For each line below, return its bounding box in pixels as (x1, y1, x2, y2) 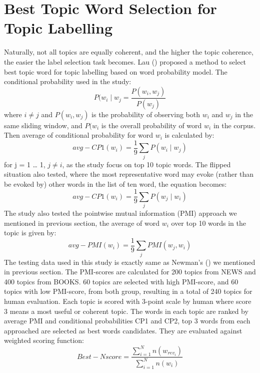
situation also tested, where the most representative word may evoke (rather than (4, 169, 254, 179)
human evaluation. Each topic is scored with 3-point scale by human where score (4, 296, 251, 306)
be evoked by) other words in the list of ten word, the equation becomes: (4, 178, 227, 189)
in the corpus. (213, 120, 256, 130)
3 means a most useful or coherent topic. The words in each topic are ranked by (4, 305, 248, 316)
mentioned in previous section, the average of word (4, 217, 159, 228)
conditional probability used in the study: (4, 76, 131, 87)
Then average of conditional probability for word (4, 130, 153, 140)
